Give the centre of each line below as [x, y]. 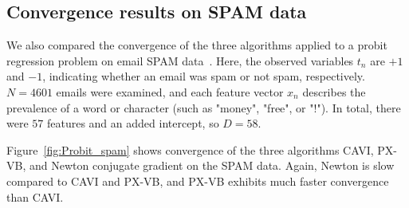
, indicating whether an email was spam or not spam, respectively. [204, 76]
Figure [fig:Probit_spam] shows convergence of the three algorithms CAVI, [190, 149]
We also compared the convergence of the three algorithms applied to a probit [197, 45]
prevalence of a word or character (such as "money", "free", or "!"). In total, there [204, 107]
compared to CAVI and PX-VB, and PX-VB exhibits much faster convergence [198, 181]
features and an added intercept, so [133, 123]
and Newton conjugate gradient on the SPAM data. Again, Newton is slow [212, 165]
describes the [334, 91]
